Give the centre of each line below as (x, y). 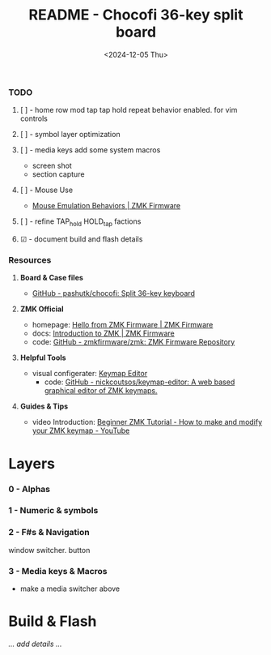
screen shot (52, 166)
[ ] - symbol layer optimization (70, 135)
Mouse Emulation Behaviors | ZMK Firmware (106, 206)
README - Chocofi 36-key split (136, 15)
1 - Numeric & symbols (53, 511)
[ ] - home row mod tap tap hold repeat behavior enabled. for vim (129, 110)
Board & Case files (51, 278)
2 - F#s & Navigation (49, 533)
